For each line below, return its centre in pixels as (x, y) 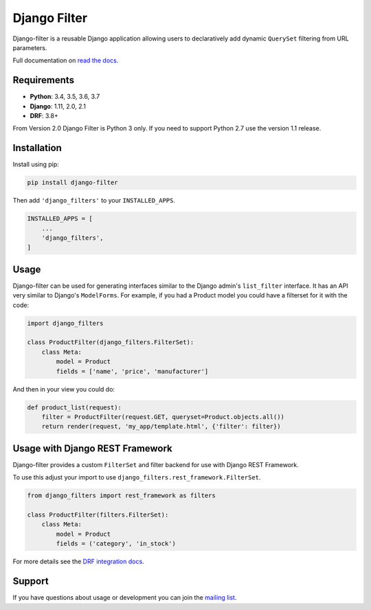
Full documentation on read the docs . (66, 60)
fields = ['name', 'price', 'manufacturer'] (132, 371)
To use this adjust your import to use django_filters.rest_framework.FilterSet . (137, 477)
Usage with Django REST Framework (93, 448)
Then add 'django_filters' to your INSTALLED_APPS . (94, 201)
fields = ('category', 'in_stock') (116, 544)
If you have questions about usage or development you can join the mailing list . (125, 598)
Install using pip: (36, 164)
